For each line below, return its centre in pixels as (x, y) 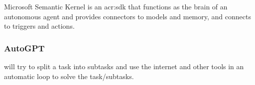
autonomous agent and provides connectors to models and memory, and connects (127, 16)
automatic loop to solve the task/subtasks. (69, 76)
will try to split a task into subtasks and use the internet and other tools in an (124, 66)
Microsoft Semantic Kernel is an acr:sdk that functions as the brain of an (116, 6)
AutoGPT (24, 48)
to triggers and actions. (39, 26)
